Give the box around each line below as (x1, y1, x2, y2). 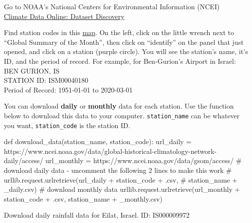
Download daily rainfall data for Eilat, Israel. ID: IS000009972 (4, 210, 190, 220)
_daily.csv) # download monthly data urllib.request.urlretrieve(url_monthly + (4, 184, 240, 194)
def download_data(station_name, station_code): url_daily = (4, 136, 192, 147)
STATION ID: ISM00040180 (4, 75, 89, 85)
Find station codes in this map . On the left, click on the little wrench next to (4, 27, 234, 37)
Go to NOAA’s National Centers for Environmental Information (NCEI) (4, 1, 220, 11)
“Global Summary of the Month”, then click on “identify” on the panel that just (4, 37, 244, 47)
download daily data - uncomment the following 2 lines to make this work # (4, 165, 232, 175)
